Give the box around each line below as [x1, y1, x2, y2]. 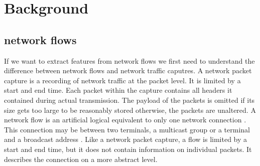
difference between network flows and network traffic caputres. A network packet [4, 65, 252, 76]
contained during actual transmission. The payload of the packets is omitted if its [4, 94, 255, 105]
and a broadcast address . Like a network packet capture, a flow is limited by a [4, 134, 247, 144]
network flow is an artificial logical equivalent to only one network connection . [4, 114, 246, 125]
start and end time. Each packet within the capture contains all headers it [4, 85, 232, 95]
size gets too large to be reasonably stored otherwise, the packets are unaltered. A [4, 104, 256, 115]
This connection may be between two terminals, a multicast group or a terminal [4, 124, 250, 134]
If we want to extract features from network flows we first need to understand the [4, 55, 255, 66]
